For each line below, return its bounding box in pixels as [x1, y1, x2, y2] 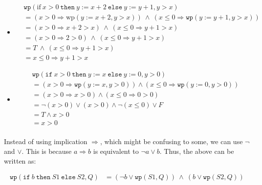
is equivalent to [93, 146, 139, 156]
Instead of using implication [4, 136, 87, 147]
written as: [4, 155, 36, 166]
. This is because [22, 146, 72, 156]
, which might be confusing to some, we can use [100, 136, 243, 147]
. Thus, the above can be [159, 146, 234, 156]
